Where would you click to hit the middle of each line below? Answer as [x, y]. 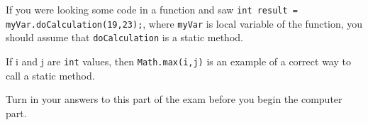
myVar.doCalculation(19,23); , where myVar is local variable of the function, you [184, 23]
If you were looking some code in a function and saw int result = [152, 9]
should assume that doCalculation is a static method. [124, 37]
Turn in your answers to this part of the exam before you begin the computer [174, 99]
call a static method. [50, 75]
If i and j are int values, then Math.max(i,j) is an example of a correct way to [178, 61]
